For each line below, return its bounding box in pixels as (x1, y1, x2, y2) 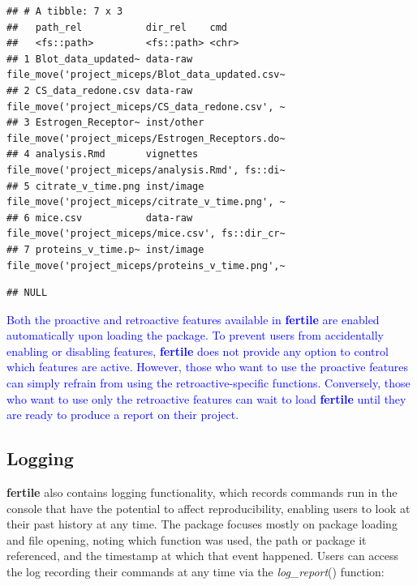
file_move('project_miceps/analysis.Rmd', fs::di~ (6, 164, 286, 176)
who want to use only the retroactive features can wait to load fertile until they (6, 390, 406, 407)
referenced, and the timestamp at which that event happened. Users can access (6, 547, 399, 564)
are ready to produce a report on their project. (6, 406, 239, 423)
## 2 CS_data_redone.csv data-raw (6, 84, 193, 96)
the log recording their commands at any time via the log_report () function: (6, 563, 385, 580)
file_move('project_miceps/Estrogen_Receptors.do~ (6, 132, 286, 144)
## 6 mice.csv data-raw (6, 212, 193, 224)
